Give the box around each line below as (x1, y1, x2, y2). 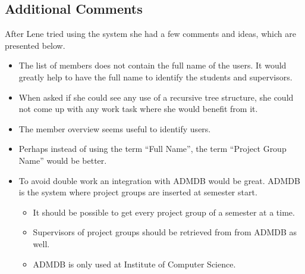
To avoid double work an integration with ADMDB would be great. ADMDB (18, 174, 300, 186)
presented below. (5, 39, 65, 51)
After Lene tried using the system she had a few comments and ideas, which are (5, 27, 296, 40)
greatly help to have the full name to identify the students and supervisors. (18, 70, 293, 83)
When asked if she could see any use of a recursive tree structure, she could (18, 91, 294, 103)
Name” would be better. (18, 154, 107, 166)
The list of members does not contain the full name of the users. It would (18, 59, 287, 71)
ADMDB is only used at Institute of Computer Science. (33, 257, 236, 270)
